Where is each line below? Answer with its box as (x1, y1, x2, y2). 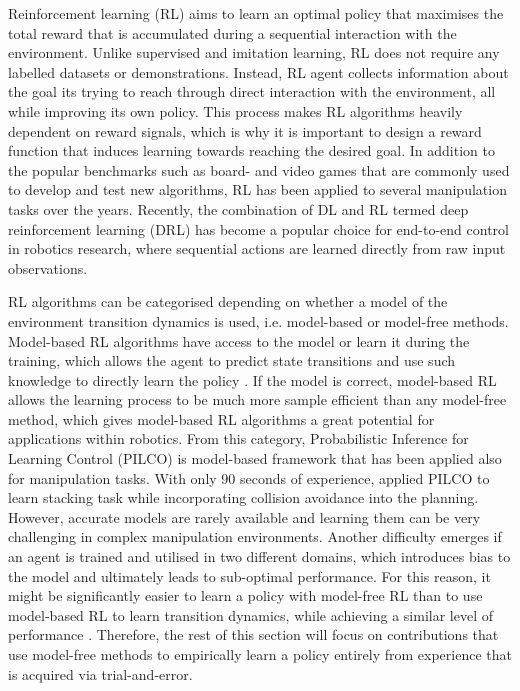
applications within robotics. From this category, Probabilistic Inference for (8, 428, 469, 449)
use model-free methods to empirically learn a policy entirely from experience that (8, 644, 512, 664)
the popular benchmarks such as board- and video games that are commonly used (8, 159, 510, 180)
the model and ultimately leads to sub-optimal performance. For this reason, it (8, 565, 491, 586)
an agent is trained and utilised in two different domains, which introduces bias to (8, 546, 511, 567)
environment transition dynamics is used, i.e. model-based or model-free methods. (8, 310, 509, 331)
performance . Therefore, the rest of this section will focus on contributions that (8, 624, 499, 645)
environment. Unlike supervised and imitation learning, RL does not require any (8, 42, 500, 63)
